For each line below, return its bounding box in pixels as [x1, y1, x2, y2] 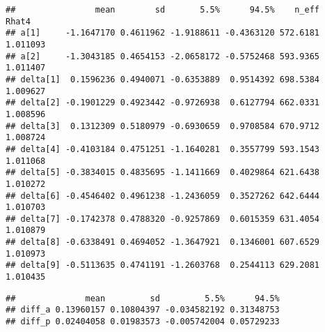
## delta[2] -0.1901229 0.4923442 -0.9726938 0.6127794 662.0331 [6, 98, 320, 108]
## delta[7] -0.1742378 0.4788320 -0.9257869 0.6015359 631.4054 [6, 213, 320, 224]
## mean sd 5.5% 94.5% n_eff [6, 5, 320, 15]
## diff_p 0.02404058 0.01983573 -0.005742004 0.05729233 [6, 317, 280, 327]
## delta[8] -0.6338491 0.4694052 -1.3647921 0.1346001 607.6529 [6, 237, 320, 248]
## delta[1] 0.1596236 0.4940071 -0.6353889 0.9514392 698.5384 [6, 74, 320, 84]
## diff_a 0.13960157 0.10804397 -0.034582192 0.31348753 [6, 305, 280, 315]
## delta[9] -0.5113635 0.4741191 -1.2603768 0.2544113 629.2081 [6, 260, 320, 271]
